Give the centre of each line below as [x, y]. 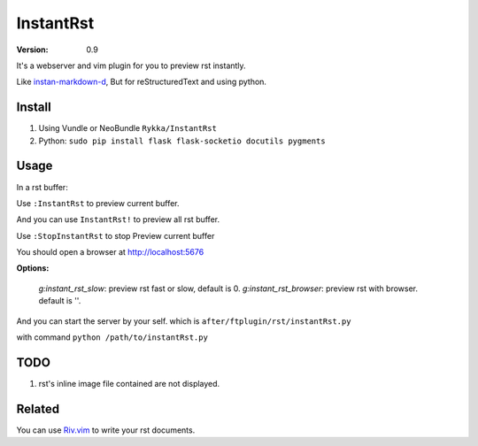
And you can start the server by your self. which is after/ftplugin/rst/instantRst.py [184, 321]
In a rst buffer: [42, 187]
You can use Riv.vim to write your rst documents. [106, 430]
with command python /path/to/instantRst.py [112, 337]
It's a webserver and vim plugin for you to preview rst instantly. [131, 65]
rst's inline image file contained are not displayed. [129, 383]
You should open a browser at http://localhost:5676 [110, 252]
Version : [32, 50]
